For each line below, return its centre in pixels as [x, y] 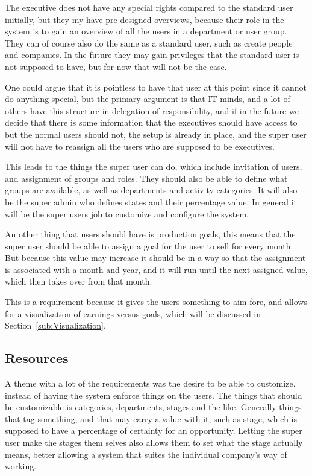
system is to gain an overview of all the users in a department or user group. [146, 31]
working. [21, 466]
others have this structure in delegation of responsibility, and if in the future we [152, 110]
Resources [37, 358]
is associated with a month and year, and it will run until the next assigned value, [156, 269]
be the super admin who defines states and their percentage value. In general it [151, 201]
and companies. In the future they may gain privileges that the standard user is [152, 55]
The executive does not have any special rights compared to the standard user [149, 7]
